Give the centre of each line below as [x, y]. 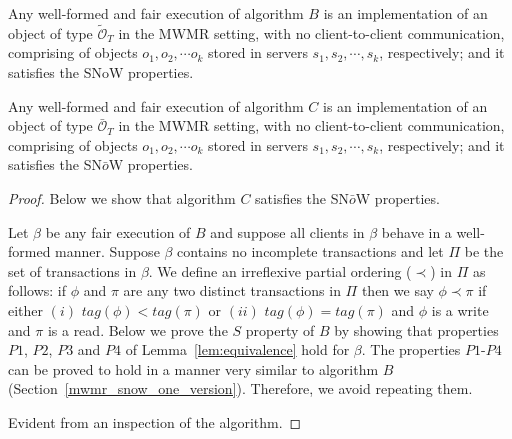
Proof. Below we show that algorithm [122, 197]
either [26, 309]
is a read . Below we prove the [137, 329]
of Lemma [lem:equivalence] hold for [237, 349]
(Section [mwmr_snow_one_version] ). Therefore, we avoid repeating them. [240, 388]
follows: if [37, 290]
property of [280, 329]
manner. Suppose [107, 251]
